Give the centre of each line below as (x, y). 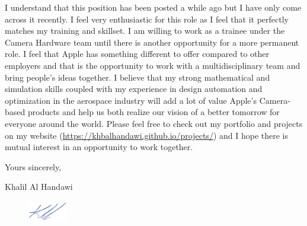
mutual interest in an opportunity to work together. (99, 147)
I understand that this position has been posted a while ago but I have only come (153, 7)
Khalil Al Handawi (39, 187)
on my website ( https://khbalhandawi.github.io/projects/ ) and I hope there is (147, 135)
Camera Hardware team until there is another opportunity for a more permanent (152, 42)
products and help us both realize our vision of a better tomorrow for (153, 112)
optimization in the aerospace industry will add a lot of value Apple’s (131, 100)
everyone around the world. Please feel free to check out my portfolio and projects (154, 123)
